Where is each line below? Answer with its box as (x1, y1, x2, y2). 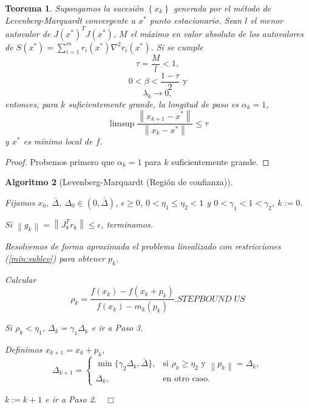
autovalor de (5, 27, 51, 39)
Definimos (5, 342, 42, 355)
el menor (250, 13, 284, 26)
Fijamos (5, 195, 35, 208)
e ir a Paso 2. (45, 393, 97, 406)
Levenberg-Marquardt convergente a (5, 13, 135, 26)
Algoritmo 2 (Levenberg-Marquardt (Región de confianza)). (5, 175, 233, 188)
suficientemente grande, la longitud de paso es (68, 97, 239, 110)
